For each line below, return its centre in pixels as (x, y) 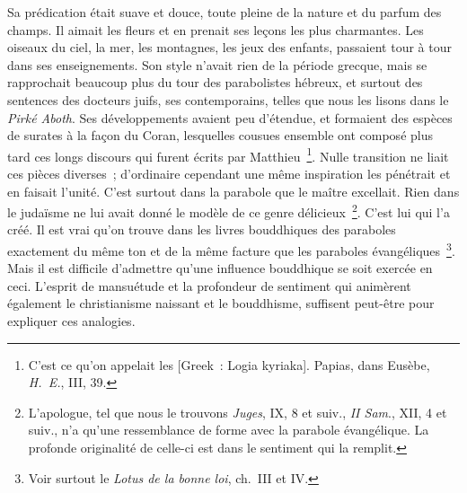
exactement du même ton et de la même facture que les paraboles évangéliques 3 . (231, 249)
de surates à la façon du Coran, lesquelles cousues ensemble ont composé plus (220, 135)
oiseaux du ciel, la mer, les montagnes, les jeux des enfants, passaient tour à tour (229, 47)
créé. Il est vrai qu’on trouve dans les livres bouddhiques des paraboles (202, 229)
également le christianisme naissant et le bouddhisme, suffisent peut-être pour (221, 303)
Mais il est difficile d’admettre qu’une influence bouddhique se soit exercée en (220, 268)
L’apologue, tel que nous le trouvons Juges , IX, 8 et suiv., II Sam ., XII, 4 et (238, 412)
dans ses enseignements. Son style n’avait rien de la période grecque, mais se (217, 64)
